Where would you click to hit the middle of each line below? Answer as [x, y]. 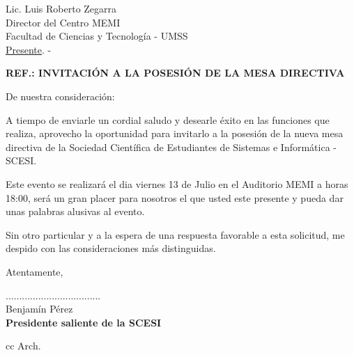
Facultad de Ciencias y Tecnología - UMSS [97, 36]
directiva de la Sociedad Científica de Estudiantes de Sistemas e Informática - [171, 147]
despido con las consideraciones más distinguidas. [111, 248]
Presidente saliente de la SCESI [84, 322]
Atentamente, [34, 271]
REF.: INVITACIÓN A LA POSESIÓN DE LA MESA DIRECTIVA [175, 73]
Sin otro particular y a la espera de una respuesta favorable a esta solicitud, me [175, 234]
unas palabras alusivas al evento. [75, 211]
